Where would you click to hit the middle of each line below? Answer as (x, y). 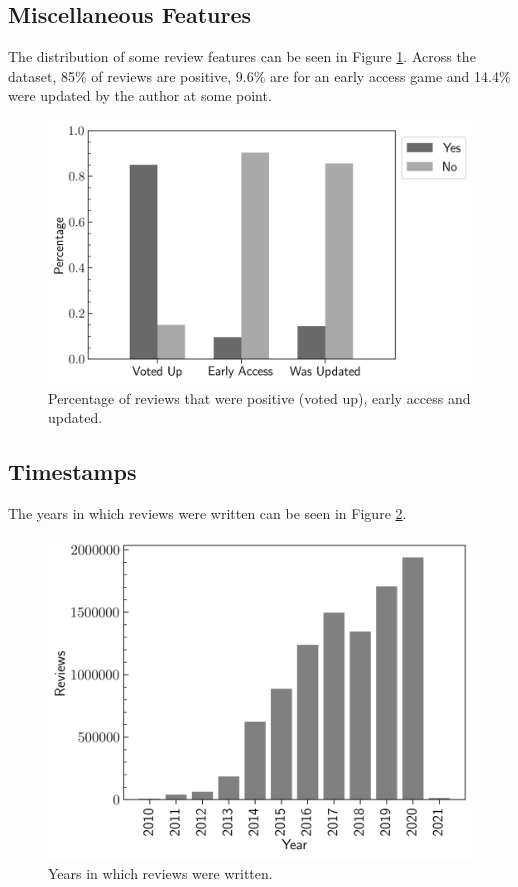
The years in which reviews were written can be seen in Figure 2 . (207, 513)
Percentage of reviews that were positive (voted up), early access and (259, 397)
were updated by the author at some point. (140, 95)
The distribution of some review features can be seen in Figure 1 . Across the (242, 56)
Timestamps (72, 471)
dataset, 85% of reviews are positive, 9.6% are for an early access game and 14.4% (259, 75)
